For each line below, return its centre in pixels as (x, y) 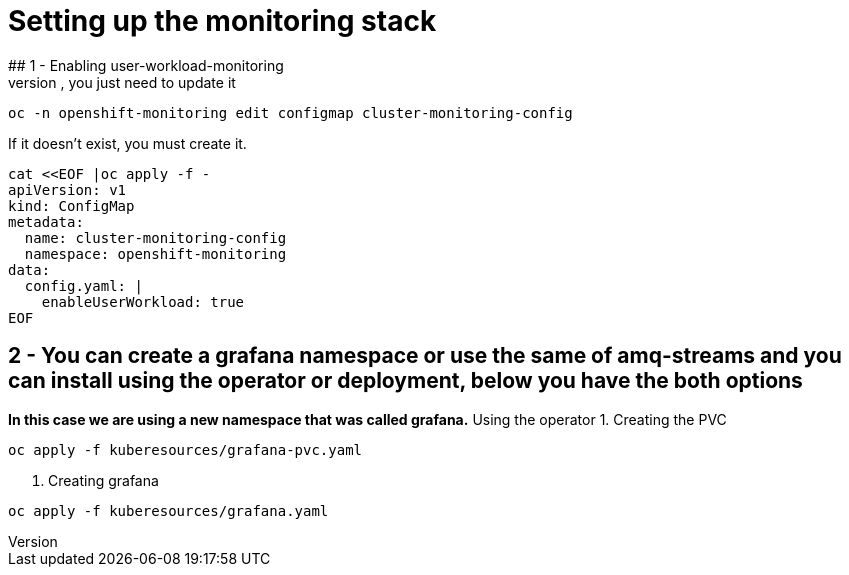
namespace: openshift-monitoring (155, 253)
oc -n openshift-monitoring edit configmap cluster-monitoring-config (290, 112)
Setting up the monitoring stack (222, 21)
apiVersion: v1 (67, 189)
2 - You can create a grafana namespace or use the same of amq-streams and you (425, 356)
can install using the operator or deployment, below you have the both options (405, 381)
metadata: (46, 221)
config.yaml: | (83, 285)
